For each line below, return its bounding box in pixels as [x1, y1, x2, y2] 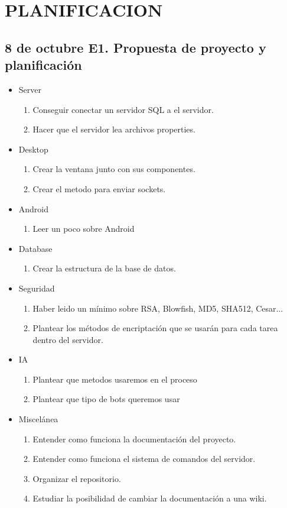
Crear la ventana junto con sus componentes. [32, 163, 195, 175]
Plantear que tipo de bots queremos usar [32, 393, 180, 405]
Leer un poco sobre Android [32, 222, 135, 235]
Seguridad [18, 281, 55, 294]
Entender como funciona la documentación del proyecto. [32, 432, 236, 445]
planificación [5, 56, 82, 74]
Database [18, 242, 53, 254]
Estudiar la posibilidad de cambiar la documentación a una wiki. [32, 492, 267, 504]
